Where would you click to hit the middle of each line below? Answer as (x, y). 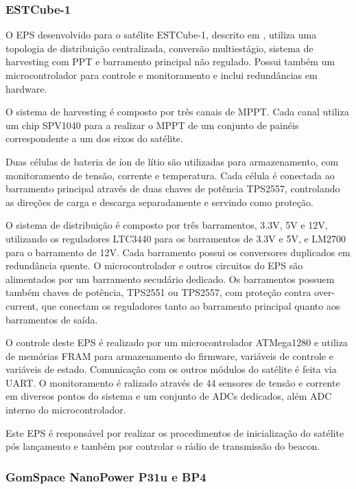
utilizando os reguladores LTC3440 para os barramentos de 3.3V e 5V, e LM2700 (176, 238)
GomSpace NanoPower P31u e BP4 (106, 476)
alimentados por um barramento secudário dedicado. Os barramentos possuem (170, 278)
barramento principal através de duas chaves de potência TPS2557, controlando (173, 189)
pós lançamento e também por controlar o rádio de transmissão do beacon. (163, 446)
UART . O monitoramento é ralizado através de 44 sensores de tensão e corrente (173, 382)
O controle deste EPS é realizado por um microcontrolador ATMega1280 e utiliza (177, 342)
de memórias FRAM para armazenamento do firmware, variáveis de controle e (169, 355)
